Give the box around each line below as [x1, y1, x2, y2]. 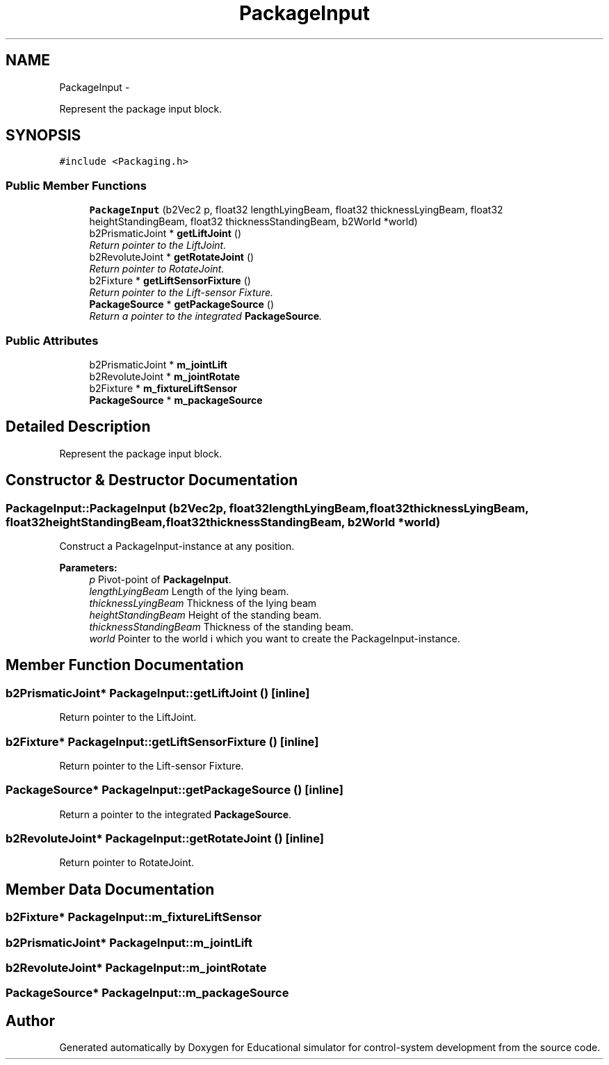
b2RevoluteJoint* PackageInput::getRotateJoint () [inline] [6, 831, 325, 846]
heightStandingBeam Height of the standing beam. [89, 609, 322, 621]
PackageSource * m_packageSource [89, 393, 263, 406]
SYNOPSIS [6, 127, 81, 145]
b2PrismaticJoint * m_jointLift [89, 358, 227, 371]
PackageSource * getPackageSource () [89, 298, 274, 311]
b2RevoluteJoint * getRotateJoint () [89, 251, 254, 263]
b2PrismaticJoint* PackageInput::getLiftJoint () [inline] [6, 685, 310, 700]
